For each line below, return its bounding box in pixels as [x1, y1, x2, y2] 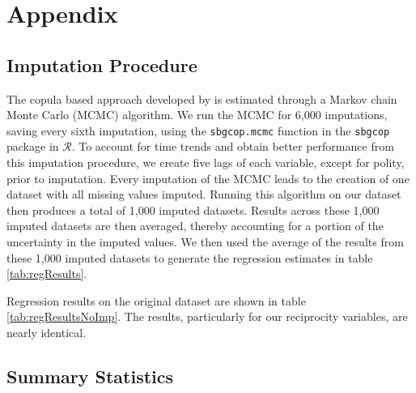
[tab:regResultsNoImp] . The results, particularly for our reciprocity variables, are [6, 308, 408, 325]
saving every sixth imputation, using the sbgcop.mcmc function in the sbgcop [6, 122, 390, 139]
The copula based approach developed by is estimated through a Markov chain [6, 90, 397, 107]
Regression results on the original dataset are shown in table [6, 292, 306, 309]
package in [6, 138, 59, 155]
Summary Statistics [6, 363, 174, 388]
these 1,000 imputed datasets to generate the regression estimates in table [6, 249, 373, 266]
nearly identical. [6, 323, 87, 340]
